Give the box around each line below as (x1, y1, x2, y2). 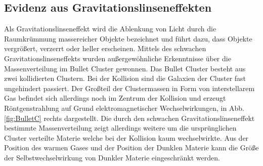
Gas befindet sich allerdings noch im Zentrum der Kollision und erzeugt (4, 93, 226, 103)
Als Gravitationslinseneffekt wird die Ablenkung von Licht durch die (4, 23, 216, 34)
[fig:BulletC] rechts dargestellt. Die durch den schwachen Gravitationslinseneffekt (4, 112, 255, 123)
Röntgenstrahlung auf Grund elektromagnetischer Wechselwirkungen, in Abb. (4, 102, 244, 113)
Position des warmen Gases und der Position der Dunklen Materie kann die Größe (4, 142, 259, 153)
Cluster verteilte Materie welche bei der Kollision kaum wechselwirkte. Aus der (4, 132, 249, 143)
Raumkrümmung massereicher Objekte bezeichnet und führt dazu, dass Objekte (4, 33, 252, 44)
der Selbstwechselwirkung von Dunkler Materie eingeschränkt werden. (4, 152, 220, 162)
